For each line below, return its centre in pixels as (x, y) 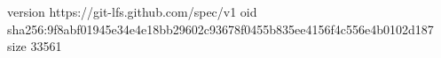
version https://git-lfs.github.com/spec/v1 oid (132, 11)
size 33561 (35, 46)
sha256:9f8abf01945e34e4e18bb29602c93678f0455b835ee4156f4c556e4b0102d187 (220, 29)
